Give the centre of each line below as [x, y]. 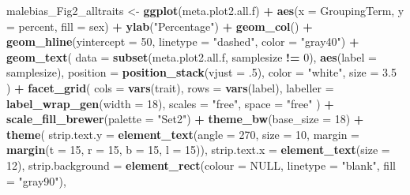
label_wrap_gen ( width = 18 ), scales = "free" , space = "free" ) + [170, 103]
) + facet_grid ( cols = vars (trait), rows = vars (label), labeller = [170, 87]
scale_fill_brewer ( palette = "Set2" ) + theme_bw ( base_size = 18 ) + [185, 119]
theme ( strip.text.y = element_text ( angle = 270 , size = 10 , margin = [183, 134]
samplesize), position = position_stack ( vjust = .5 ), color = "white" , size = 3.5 [201, 72]
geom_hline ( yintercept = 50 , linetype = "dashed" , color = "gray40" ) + [183, 41]
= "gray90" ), [36, 180]
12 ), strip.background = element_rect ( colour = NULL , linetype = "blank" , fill [201, 165]
